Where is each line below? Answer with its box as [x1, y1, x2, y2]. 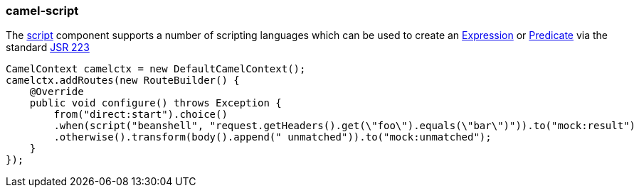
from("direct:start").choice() [53, 109, 228, 121]
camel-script [6, 4, 79, 18]
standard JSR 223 [6, 41, 90, 54]
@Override [29, 86, 84, 98]
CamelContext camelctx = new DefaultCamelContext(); [6, 63, 306, 75]
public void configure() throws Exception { [29, 97, 282, 109]
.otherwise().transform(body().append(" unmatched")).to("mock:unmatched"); [53, 131, 492, 143]
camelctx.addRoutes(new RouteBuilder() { [6, 75, 240, 87]
